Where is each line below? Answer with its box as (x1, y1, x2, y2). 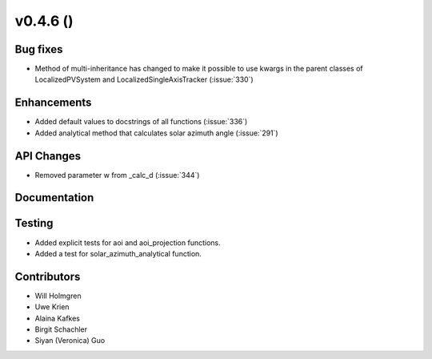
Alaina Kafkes (34, 313, 80, 323)
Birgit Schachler (34, 325, 88, 334)
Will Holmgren (34, 291, 82, 301)
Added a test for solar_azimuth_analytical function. (34, 248, 202, 258)
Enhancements (14, 96, 92, 110)
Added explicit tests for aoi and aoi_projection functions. (34, 237, 222, 248)
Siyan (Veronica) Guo (34, 336, 106, 345)
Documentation (14, 191, 94, 204)
